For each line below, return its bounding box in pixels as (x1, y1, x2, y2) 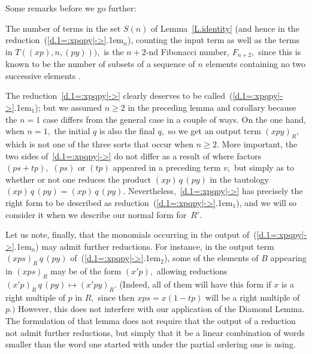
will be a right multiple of (205, 291, 300, 303)
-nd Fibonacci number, (146, 45, 229, 58)
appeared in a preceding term (113, 161, 221, 174)
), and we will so (236, 196, 297, 208)
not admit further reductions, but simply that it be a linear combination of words (5, 326, 305, 338)
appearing (270, 252, 307, 264)
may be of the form (50, 265, 122, 277)
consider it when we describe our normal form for (5, 208, 187, 220)
